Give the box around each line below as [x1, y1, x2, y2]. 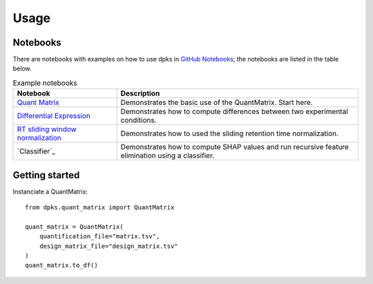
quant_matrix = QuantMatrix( [25, 223, 124, 231]
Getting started [12, 169, 80, 181]
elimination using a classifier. [120, 151, 215, 160]
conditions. [120, 115, 157, 125]
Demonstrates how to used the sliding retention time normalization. [120, 129, 338, 138]
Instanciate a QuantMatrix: [12, 187, 88, 196]
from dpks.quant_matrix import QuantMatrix [25, 204, 175, 211]
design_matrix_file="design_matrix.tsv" [39, 242, 179, 250]
